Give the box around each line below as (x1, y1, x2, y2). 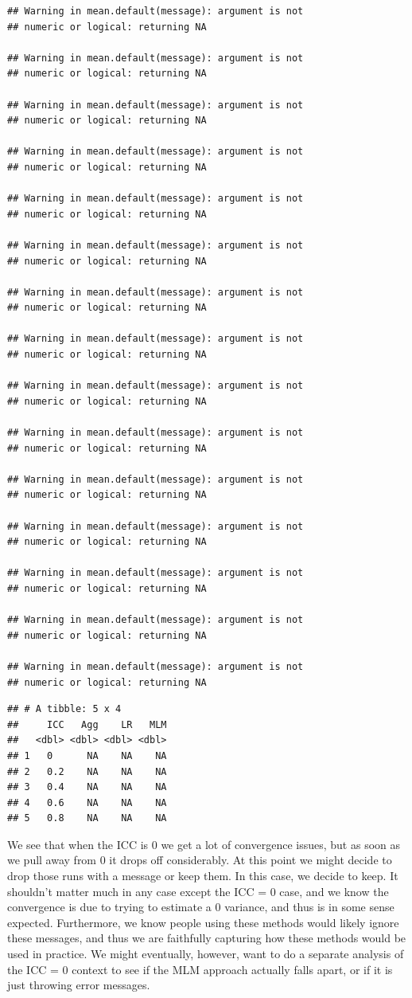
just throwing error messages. (7, 976, 150, 993)
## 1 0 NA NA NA (7, 749, 167, 761)
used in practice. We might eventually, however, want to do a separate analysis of (7, 945, 404, 962)
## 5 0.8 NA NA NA (7, 812, 167, 824)
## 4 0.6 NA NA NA (7, 796, 167, 808)
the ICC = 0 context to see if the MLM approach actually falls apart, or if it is (7, 961, 393, 977)
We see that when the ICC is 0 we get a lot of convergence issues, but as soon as (7, 836, 401, 852)
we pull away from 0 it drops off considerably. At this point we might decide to (7, 851, 392, 868)
